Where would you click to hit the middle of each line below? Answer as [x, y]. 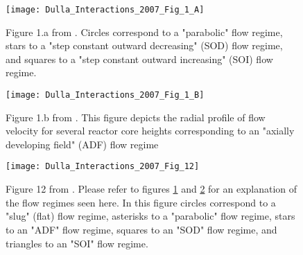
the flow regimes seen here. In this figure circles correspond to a [141, 202]
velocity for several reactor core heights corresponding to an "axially [150, 131]
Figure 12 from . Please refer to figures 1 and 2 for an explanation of [151, 189]
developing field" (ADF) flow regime [82, 144]
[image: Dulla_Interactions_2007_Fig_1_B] [105, 95]
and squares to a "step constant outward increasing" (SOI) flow [139, 59]
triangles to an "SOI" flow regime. [77, 243]
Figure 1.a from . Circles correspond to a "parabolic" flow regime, [144, 32]
